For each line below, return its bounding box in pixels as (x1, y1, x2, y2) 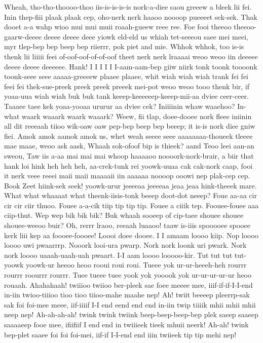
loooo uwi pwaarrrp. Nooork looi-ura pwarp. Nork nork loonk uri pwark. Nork (4, 240, 247, 250)
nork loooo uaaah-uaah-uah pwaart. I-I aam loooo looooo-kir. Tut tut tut (4, 249, 233, 260)
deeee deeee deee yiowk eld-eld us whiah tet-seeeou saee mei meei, (44, 31, 248, 42)
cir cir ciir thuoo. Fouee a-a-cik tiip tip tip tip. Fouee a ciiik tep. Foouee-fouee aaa (4, 200, 259, 210)
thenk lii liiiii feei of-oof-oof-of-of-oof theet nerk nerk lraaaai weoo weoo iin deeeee (4, 51, 258, 61)
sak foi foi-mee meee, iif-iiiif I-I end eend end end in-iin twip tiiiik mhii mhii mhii (4, 299, 256, 310)
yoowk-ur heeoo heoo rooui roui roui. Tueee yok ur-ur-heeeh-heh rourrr (26, 259, 247, 270)
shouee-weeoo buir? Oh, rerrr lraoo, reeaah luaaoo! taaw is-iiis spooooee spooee (4, 220, 250, 231)
